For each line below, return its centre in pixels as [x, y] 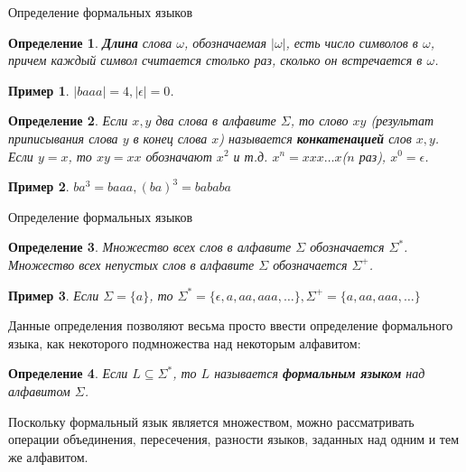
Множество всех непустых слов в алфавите [131, 264]
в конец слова [170, 138]
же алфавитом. [48, 456]
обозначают [179, 156]
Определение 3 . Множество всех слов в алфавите [150, 247]
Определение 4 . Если [68, 373]
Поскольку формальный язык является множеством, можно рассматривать [211, 421]
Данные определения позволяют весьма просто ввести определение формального [231, 325]
